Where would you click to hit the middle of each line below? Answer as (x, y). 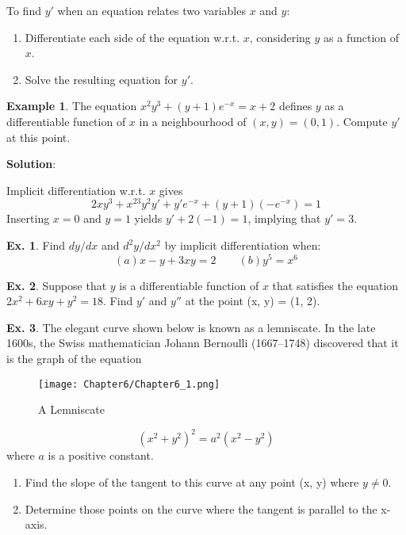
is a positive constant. (101, 455)
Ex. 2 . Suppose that (57, 285)
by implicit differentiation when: (243, 245)
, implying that (284, 218)
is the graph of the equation (74, 359)
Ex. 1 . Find (36, 245)
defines (295, 106)
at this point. (38, 137)
